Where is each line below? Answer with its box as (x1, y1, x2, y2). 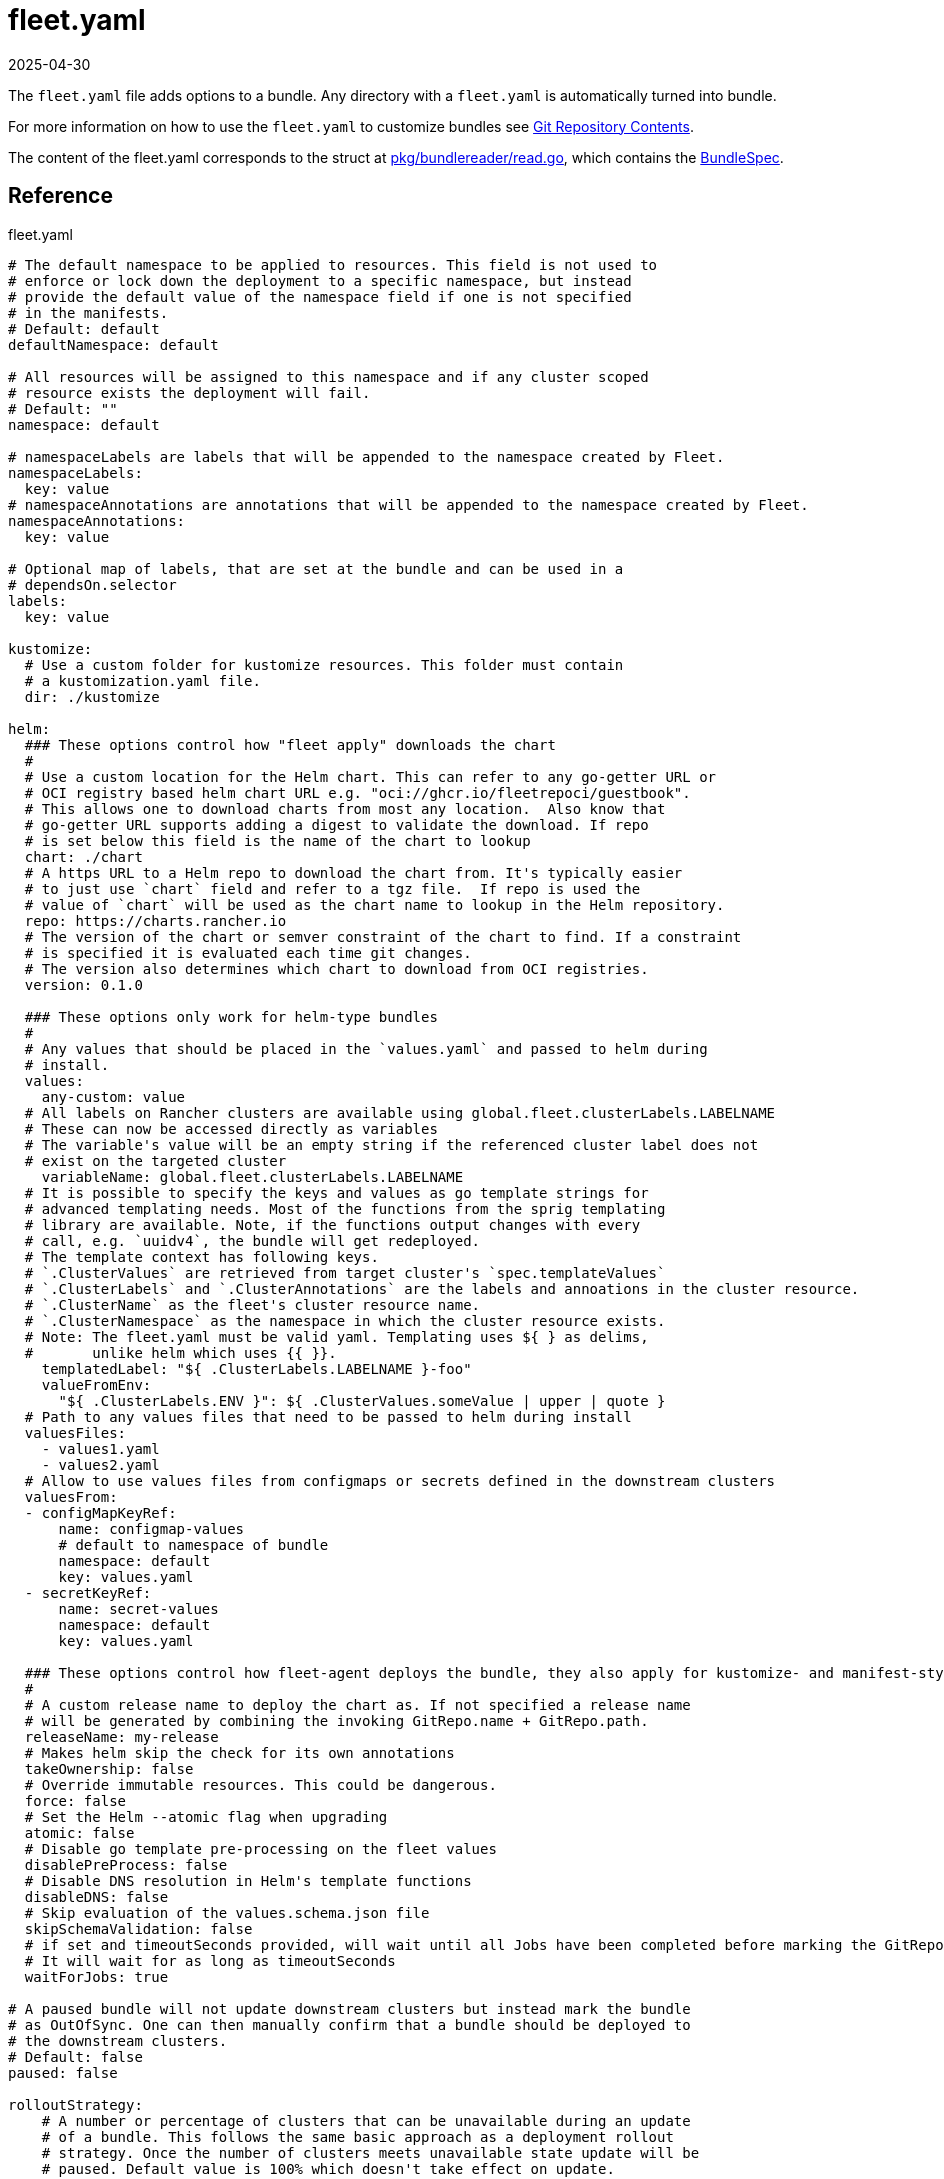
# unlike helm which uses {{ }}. (24, 1344, 337, 1361)
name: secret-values (58, 1600, 219, 1617)
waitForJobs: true (24, 1968, 169, 1985)
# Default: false (8, 2048, 143, 2065)
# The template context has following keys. (24, 1248, 379, 1265)
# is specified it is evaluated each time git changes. (24, 944, 472, 961)
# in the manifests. (8, 304, 169, 321)
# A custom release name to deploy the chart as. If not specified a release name (24, 1696, 691, 1713)
